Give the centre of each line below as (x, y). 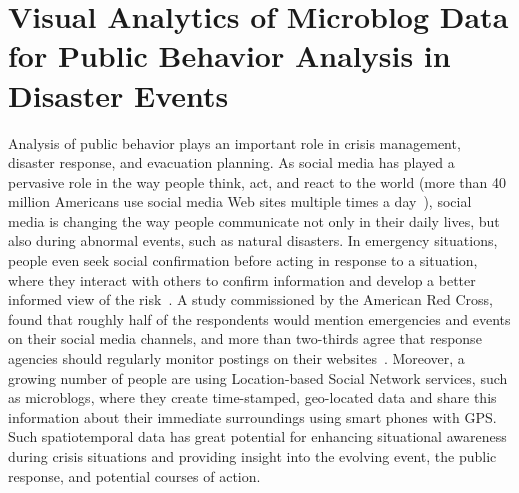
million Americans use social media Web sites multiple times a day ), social (240, 201)
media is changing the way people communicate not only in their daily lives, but (254, 220)
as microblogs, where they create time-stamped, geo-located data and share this (252, 397)
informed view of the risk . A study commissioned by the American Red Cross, (250, 299)
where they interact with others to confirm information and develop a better (242, 279)
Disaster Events (118, 94)
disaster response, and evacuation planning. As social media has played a (231, 162)
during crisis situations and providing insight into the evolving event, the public (252, 456)
